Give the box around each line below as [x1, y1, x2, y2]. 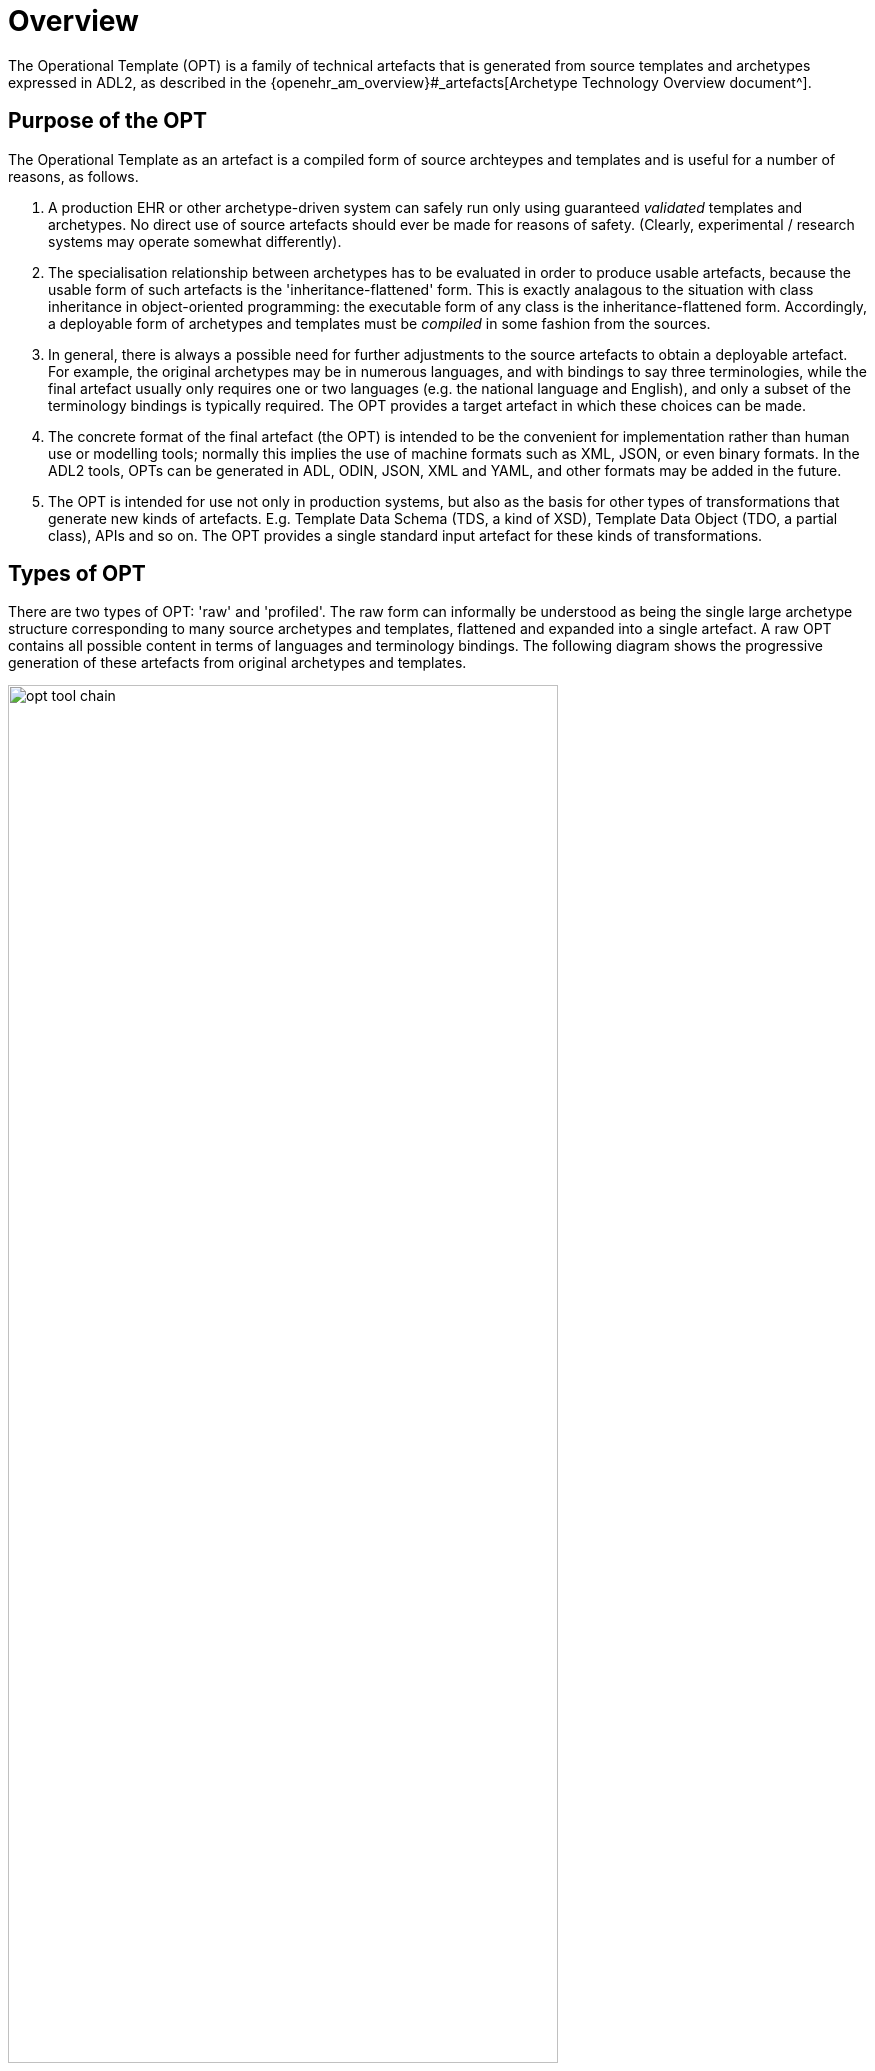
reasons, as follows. [8, 167, 139, 185]
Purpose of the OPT [8, 108, 208, 134]
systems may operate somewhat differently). [48, 232, 342, 250]
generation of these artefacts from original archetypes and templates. [8, 654, 467, 672]
